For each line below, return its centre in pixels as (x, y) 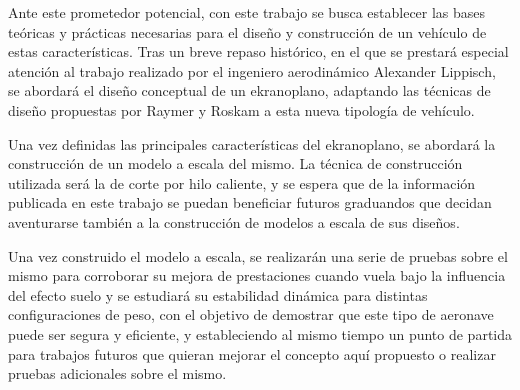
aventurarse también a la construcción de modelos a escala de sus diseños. (234, 221)
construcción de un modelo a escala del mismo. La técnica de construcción (235, 163)
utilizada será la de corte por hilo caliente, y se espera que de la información (242, 182)
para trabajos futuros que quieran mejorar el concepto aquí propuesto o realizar (252, 353)
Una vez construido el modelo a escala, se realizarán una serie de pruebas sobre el (258, 255)
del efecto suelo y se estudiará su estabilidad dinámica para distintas (218, 294)
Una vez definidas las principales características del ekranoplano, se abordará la (252, 143)
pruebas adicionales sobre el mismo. (117, 373)
